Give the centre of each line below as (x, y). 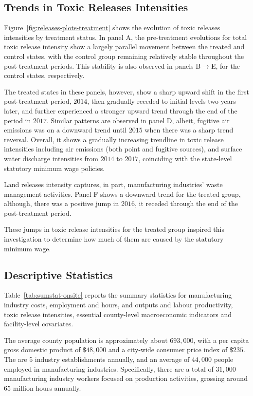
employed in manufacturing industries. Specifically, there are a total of (109, 368)
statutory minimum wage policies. (54, 168)
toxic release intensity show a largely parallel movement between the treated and (124, 47)
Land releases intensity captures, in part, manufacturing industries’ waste (113, 184)
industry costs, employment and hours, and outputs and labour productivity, (118, 305)
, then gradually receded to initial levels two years (162, 101)
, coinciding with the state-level (185, 158)
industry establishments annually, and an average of (112, 359)
